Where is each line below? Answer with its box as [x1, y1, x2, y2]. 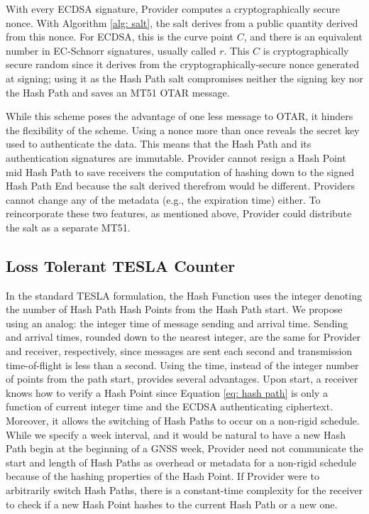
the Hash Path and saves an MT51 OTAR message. [6, 84, 230, 99]
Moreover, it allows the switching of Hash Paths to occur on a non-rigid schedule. [6, 413, 360, 428]
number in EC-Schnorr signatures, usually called [6, 43, 216, 58]
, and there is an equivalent [243, 29, 363, 44]
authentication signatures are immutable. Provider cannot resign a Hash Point [6, 150, 346, 165]
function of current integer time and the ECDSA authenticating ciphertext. [6, 399, 334, 414]
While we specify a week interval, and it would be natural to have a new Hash [6, 427, 346, 442]
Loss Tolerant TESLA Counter [6, 254, 236, 276]
